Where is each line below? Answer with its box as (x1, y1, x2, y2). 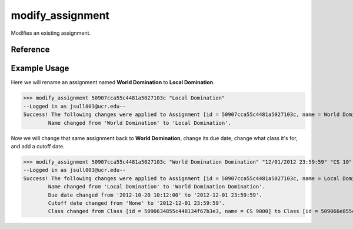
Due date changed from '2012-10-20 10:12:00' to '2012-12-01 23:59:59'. (48, 191, 262, 198)
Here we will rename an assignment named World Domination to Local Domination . (11, 79, 215, 86)
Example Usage (11, 64, 69, 74)
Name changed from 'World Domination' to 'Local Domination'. (48, 120, 232, 126)
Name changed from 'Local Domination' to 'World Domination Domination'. (48, 183, 266, 190)
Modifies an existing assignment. (11, 29, 91, 36)
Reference (11, 45, 50, 55)
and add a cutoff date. (11, 143, 65, 150)
